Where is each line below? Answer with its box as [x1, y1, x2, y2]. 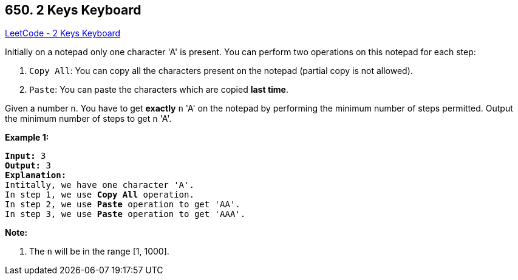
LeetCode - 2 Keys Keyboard [5, 28, 121, 39]
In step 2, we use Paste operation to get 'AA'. [5, 199, 240, 210]
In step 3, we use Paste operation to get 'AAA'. [5, 209, 246, 219]
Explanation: [5, 170, 67, 181]
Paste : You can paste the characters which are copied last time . [29, 84, 288, 95]
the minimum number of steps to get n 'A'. [5, 113, 172, 124]
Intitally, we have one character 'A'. [5, 180, 194, 190]
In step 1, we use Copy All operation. [5, 190, 194, 200]
